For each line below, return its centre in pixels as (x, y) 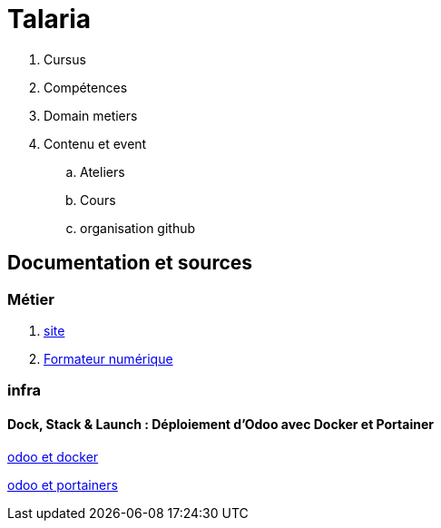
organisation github (138, 228)
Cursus (65, 59)
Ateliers (103, 171)
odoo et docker (53, 456)
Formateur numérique (108, 358)
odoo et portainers (63, 484)
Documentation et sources (130, 263)
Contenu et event (95, 143)
